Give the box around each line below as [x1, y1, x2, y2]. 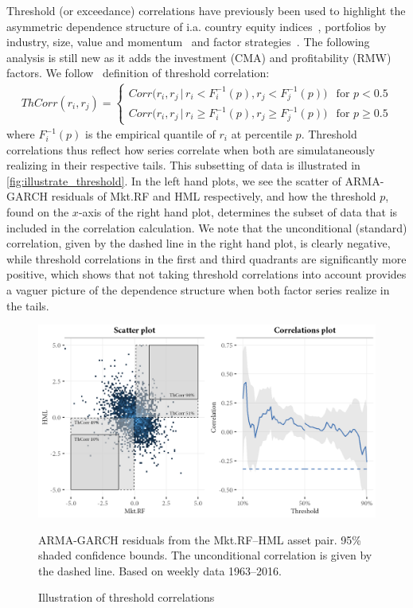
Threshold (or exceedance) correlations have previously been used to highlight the [6, 2, 406, 18]
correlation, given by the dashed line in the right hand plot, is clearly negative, [6, 235, 391, 251]
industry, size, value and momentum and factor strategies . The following [6, 33, 370, 50]
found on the [6, 204, 69, 220]
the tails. [6, 297, 49, 314]
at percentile [231, 126, 292, 142]
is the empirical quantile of [84, 126, 216, 142]
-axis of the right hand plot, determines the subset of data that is [78, 204, 398, 220]
